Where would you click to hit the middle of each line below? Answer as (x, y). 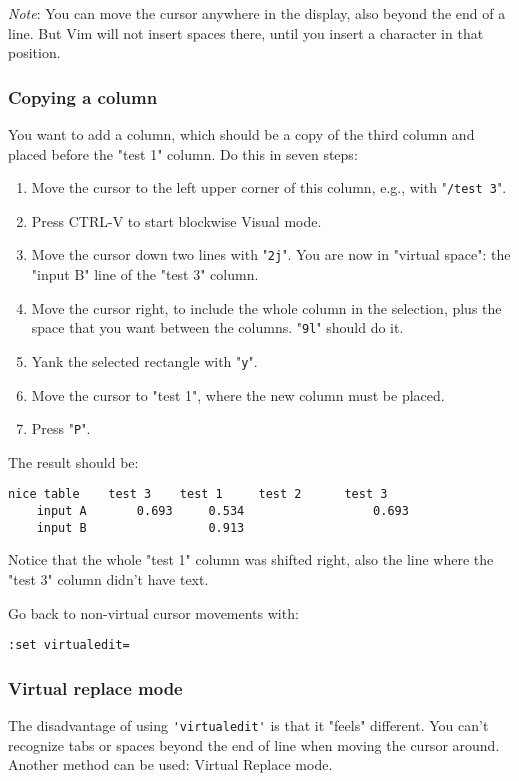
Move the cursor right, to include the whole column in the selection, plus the (266, 307)
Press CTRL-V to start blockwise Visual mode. (176, 220)
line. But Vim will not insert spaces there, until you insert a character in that (246, 32)
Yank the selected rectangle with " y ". (144, 360)
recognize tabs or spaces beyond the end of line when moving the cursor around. (254, 744)
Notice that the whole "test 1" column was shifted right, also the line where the (251, 559)
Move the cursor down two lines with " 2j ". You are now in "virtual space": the (271, 254)
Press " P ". (61, 428)
